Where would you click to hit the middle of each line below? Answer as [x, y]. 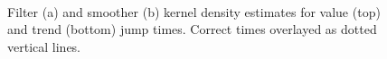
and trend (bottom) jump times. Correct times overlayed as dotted [192, 29]
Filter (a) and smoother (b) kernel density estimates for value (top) [194, 11]
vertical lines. [44, 46]
